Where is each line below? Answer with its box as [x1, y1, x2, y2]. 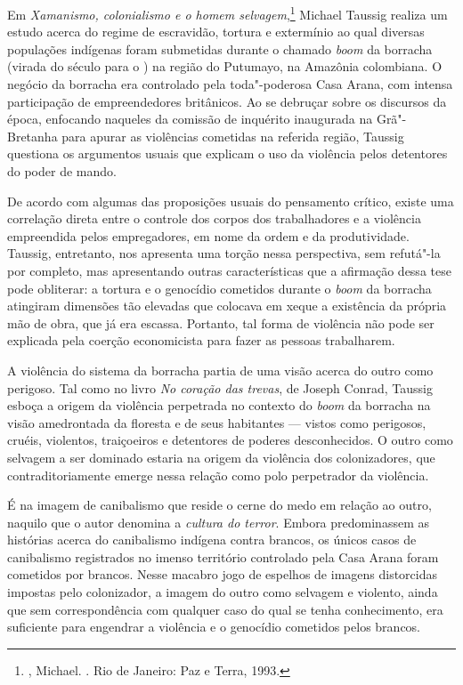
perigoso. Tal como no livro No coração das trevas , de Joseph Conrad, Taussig [7, 378, 433, 397]
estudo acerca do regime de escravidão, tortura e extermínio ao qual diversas [7, 22, 425, 41]
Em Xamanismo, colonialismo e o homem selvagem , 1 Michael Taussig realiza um [7, 3, 448, 23]
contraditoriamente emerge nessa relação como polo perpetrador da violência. [7, 465, 429, 484]
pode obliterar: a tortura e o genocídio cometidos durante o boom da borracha [7, 278, 432, 297]
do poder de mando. [7, 162, 117, 180]
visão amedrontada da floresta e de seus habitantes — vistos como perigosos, [7, 413, 426, 431]
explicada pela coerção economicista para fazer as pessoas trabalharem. [7, 331, 395, 350]
